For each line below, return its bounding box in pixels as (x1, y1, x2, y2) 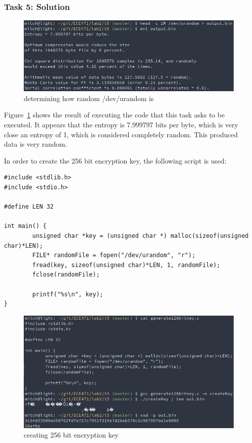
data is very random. (4, 139, 67, 149)
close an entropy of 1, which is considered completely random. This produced (4, 129, 238, 139)
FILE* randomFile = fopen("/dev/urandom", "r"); (32, 252, 196, 259)
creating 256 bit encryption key (24, 430, 119, 440)
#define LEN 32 (4, 203, 54, 211)
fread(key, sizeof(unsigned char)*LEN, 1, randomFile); (32, 261, 220, 269)
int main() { (4, 222, 47, 230)
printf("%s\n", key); (32, 290, 103, 298)
